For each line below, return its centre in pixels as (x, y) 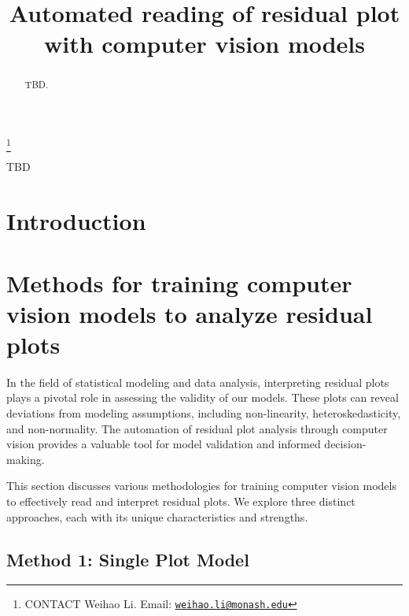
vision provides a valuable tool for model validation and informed (164, 444)
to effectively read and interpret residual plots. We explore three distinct (181, 501)
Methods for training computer (179, 282)
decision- (345, 444)
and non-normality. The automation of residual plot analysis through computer (197, 428)
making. (26, 459)
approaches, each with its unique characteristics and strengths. (157, 516)
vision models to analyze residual (190, 313)
